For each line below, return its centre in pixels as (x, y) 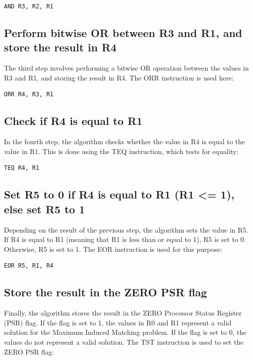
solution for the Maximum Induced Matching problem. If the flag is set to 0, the (125, 332)
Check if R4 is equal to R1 (73, 121)
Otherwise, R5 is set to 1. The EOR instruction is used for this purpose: (113, 249)
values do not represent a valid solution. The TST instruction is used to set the (124, 341)
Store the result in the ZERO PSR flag (106, 292)
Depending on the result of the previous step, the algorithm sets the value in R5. (126, 229)
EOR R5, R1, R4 (29, 266)
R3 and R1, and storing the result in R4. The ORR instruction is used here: (119, 77)
